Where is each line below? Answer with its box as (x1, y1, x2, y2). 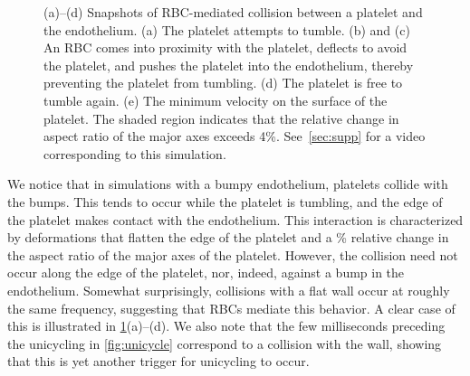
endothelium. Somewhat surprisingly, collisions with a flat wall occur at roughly (7, 280, 450, 299)
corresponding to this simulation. (43, 144, 226, 163)
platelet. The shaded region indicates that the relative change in (43, 108, 399, 127)
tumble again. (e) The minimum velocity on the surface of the (43, 90, 388, 109)
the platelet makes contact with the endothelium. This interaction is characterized (7, 210, 464, 229)
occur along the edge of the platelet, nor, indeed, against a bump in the (7, 263, 405, 282)
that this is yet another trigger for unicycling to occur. (7, 352, 310, 371)
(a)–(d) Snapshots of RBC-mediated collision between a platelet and (43, 3, 423, 21)
